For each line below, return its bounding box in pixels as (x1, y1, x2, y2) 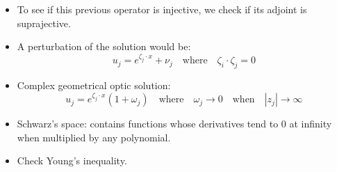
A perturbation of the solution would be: (17, 39, 191, 54)
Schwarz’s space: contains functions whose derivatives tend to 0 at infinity (17, 116, 332, 131)
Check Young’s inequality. (17, 153, 127, 168)
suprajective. (17, 15, 71, 30)
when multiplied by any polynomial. (17, 130, 171, 144)
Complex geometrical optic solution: (17, 78, 171, 93)
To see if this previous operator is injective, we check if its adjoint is (17, 2, 307, 16)
